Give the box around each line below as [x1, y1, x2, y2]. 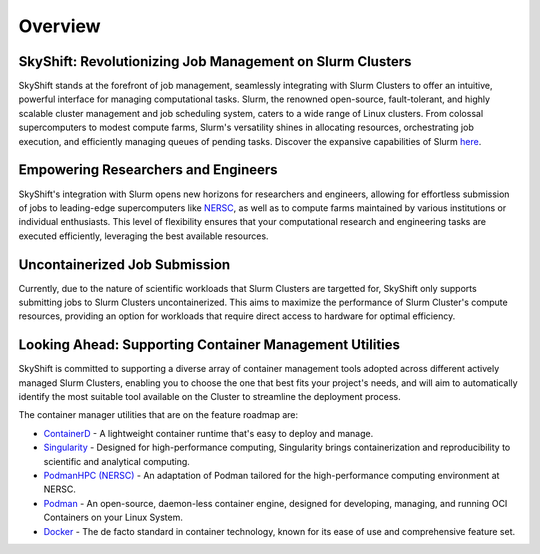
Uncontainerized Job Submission [18, 256, 231, 273]
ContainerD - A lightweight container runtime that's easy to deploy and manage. [43, 427, 374, 439]
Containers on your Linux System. [43, 511, 184, 524]
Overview [18, 15, 101, 37]
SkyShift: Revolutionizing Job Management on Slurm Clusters [18, 53, 412, 70]
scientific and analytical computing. [43, 455, 190, 467]
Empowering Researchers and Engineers [18, 161, 279, 179]
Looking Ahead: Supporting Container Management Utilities [18, 336, 400, 354]
